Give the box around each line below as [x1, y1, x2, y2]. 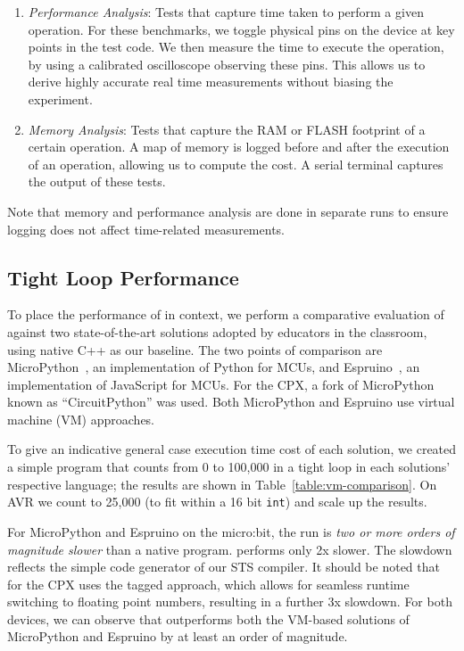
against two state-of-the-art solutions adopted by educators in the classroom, [7, 322, 427, 341]
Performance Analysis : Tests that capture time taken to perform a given [28, 3, 424, 21]
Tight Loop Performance [7, 263, 239, 291]
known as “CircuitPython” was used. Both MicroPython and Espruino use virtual [7, 392, 455, 411]
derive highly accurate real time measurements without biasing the [28, 72, 394, 91]
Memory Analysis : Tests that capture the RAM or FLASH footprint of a [28, 119, 426, 138]
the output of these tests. [28, 172, 166, 191]
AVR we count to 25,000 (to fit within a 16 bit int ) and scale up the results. [7, 492, 427, 511]
